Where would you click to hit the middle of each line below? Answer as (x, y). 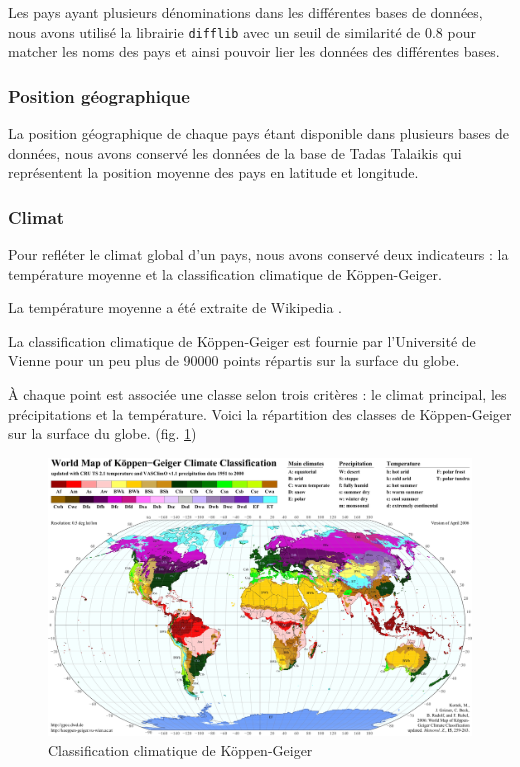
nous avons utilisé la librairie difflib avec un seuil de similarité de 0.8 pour (242, 31)
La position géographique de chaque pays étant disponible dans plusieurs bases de (259, 133)
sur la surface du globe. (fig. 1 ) (102, 433)
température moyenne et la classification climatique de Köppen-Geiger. (225, 273)
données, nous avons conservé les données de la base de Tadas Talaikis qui (235, 152)
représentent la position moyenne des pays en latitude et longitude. (213, 172)
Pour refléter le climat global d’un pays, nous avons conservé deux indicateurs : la (258, 254)
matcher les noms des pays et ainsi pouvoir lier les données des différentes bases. (254, 51)
